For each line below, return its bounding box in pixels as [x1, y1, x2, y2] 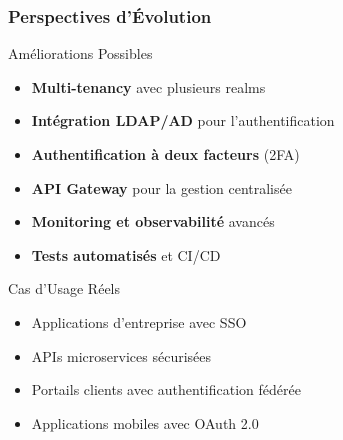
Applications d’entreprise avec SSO [31, 311, 247, 332]
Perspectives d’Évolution [8, 3, 212, 28]
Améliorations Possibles [8, 43, 153, 64]
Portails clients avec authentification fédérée [31, 379, 301, 400]
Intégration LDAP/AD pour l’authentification [31, 110, 335, 131]
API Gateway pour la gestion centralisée [31, 177, 292, 198]
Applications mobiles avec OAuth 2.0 [31, 412, 259, 433]
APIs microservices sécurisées [31, 345, 212, 366]
